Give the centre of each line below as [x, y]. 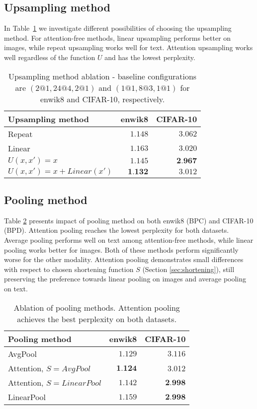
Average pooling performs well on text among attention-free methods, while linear [129, 239]
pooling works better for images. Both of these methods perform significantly [121, 249]
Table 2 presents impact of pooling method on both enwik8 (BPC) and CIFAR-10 [129, 220]
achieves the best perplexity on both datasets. [97, 319]
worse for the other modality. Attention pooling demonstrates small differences [124, 259]
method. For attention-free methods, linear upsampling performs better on [118, 37]
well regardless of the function [50, 57]
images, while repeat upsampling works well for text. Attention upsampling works [128, 47]
